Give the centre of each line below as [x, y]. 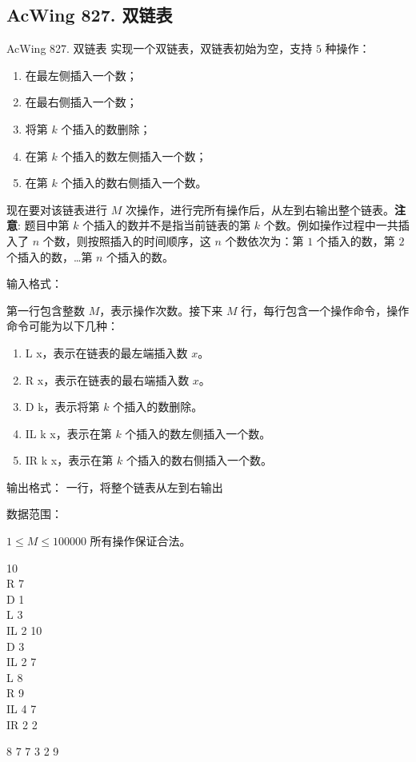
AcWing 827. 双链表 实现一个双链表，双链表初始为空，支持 [160, 48]
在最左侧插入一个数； [81, 75]
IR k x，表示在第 [69, 460]
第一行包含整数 [46, 310]
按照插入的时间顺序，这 [149, 240]
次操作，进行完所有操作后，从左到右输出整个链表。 [260, 209]
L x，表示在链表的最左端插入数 [106, 352]
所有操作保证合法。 [140, 541]
